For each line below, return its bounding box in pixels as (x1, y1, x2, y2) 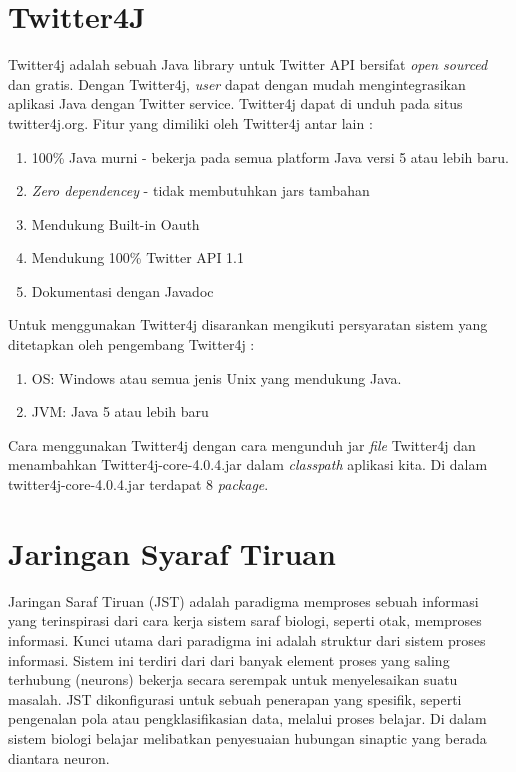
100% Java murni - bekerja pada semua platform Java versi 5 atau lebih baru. (31, 146, 509, 167)
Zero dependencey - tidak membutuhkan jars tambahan (31, 180, 370, 201)
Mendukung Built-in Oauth (31, 213, 200, 234)
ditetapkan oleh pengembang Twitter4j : (8, 334, 255, 355)
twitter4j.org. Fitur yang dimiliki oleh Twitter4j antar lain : (8, 112, 373, 133)
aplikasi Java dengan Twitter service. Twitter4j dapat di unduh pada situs (8, 93, 463, 114)
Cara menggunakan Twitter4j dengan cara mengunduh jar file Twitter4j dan (8, 434, 476, 455)
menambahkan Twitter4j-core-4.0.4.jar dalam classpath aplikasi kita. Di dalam (8, 454, 488, 475)
